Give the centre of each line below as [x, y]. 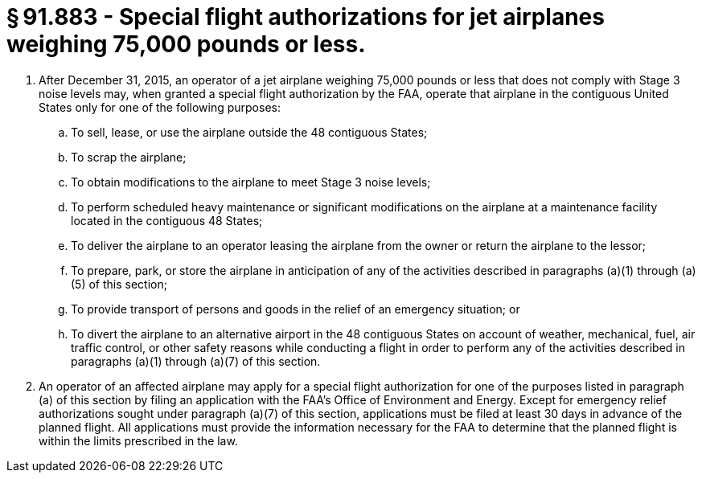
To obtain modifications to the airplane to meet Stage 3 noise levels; [251, 182]
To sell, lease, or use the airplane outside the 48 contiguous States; [249, 132]
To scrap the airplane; [129, 157]
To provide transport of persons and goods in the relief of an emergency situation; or [296, 309]
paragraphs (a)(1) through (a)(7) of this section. [196, 361]
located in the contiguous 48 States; [167, 220]
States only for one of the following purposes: [160, 107]
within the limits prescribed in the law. [138, 440]
